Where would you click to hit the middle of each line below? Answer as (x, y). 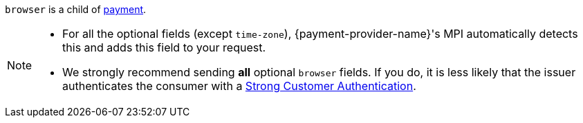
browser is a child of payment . (76, 9)
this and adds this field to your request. (164, 47)
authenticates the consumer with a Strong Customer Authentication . (239, 86)
